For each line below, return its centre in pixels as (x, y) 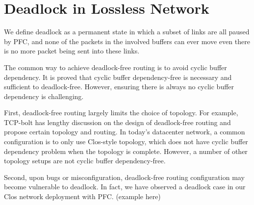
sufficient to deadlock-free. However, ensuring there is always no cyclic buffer (119, 87)
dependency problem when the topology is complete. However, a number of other (126, 151)
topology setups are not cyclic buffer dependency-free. (85, 161)
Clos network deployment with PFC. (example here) (82, 196)
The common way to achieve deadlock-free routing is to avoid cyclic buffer (115, 67)
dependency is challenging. (44, 96)
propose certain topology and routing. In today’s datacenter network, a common (125, 132)
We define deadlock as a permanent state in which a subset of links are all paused (127, 32)
